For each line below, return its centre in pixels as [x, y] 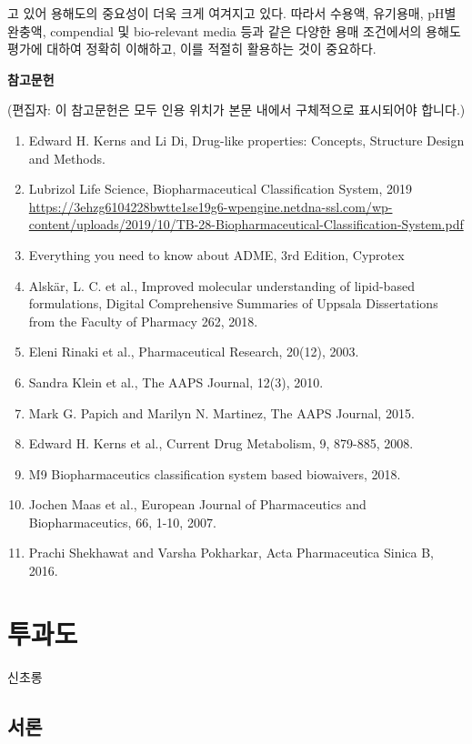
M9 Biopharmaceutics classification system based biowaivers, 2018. [215, 473]
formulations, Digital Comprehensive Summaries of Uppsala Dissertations [233, 303]
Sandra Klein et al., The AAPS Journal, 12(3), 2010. [176, 382]
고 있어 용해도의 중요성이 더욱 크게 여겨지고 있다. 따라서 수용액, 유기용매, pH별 [232, 13]
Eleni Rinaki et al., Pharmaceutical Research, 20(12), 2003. [194, 352]
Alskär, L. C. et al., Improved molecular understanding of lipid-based [221, 285]
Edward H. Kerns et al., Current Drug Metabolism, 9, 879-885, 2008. [221, 443]
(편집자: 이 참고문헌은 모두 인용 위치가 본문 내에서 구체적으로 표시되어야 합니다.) [236, 110]
